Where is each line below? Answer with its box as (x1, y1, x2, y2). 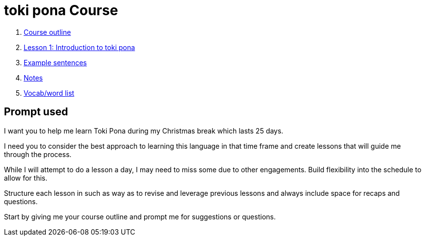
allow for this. (4, 173, 48, 182)
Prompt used (4, 106, 68, 118)
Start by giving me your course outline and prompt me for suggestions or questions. (4, 212, 276, 221)
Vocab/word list (24, 88, 74, 97)
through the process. (4, 150, 72, 159)
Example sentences (24, 58, 87, 67)
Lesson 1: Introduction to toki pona (24, 43, 135, 52)
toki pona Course (4, 2, 118, 19)
